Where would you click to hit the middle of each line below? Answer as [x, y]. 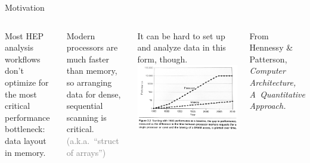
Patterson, [268, 59]
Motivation [25, 7]
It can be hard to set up [181, 35]
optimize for [27, 82]
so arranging [89, 82]
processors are [92, 47]
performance [27, 117]
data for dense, [94, 94]
